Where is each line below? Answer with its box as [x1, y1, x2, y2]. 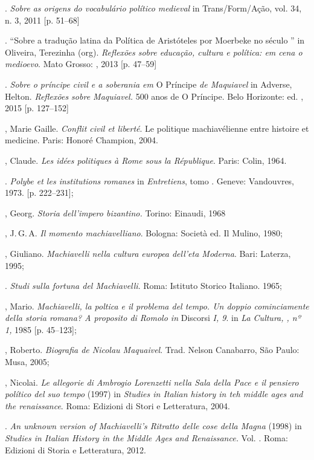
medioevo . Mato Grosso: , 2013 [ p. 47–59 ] [5, 57, 157, 70]
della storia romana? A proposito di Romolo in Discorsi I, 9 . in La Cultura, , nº [5, 311, 301, 324]
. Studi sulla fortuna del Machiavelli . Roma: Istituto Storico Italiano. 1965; [5, 279, 282, 292]
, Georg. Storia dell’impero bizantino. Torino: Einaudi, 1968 [5, 206, 226, 219]
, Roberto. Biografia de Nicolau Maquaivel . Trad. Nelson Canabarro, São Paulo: [5, 343, 300, 356]
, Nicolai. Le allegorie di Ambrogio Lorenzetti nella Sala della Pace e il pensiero [5, 375, 299, 388]
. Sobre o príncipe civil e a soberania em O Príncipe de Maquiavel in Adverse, [5, 77, 292, 90]
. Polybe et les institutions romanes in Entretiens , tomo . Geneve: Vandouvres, [5, 174, 295, 187]
